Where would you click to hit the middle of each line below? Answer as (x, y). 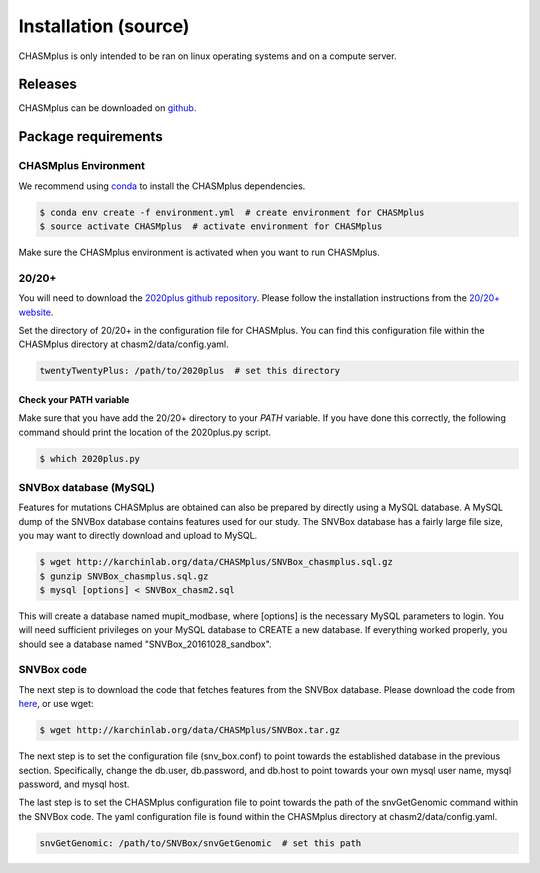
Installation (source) (104, 26)
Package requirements (91, 136)
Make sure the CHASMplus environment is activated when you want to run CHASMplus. (199, 252)
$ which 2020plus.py (89, 458)
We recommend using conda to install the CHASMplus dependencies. (162, 186)
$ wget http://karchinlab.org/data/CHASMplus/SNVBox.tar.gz (190, 730)
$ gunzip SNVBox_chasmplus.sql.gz (124, 576)
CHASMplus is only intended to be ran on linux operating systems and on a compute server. (207, 56)
